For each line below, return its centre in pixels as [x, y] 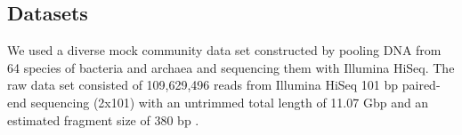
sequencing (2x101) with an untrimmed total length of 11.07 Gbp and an [230, 102]
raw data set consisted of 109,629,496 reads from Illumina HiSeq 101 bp [203, 85]
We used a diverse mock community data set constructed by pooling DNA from [224, 50]
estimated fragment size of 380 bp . [103, 119]
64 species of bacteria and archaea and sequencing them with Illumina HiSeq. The [231, 67]
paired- [421, 85]
